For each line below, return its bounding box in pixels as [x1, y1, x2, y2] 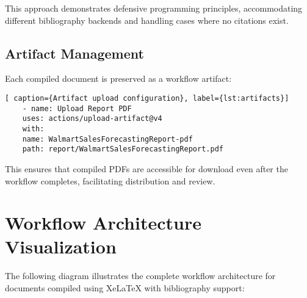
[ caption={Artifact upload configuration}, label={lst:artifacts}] [5, 93, 289, 103]
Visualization [5, 234, 117, 259]
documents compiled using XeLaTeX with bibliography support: [5, 282, 245, 294]
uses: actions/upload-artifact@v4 [22, 114, 162, 123]
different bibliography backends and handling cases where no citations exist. [5, 13, 289, 26]
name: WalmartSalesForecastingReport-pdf [22, 134, 193, 144]
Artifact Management [5, 43, 144, 62]
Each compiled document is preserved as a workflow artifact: [5, 72, 232, 85]
